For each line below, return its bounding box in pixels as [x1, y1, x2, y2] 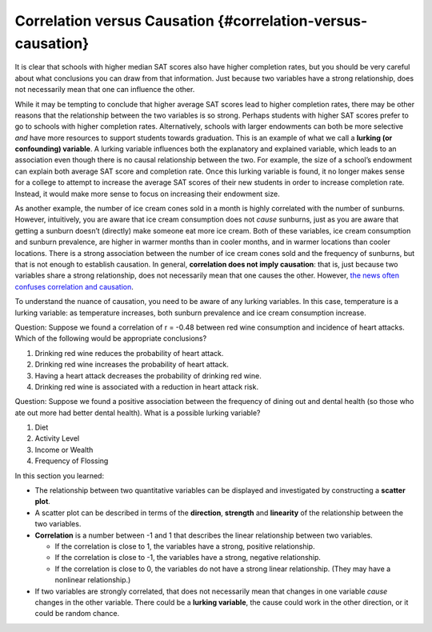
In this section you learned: [14, 470, 104, 480]
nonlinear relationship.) [54, 575, 131, 585]
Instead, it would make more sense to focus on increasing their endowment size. [14, 189, 280, 198]
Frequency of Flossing [34, 456, 109, 466]
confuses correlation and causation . [14, 282, 134, 291]
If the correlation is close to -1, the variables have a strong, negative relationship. [54, 553, 322, 562]
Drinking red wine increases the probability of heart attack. [34, 360, 230, 370]
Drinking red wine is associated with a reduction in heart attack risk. [34, 382, 259, 391]
